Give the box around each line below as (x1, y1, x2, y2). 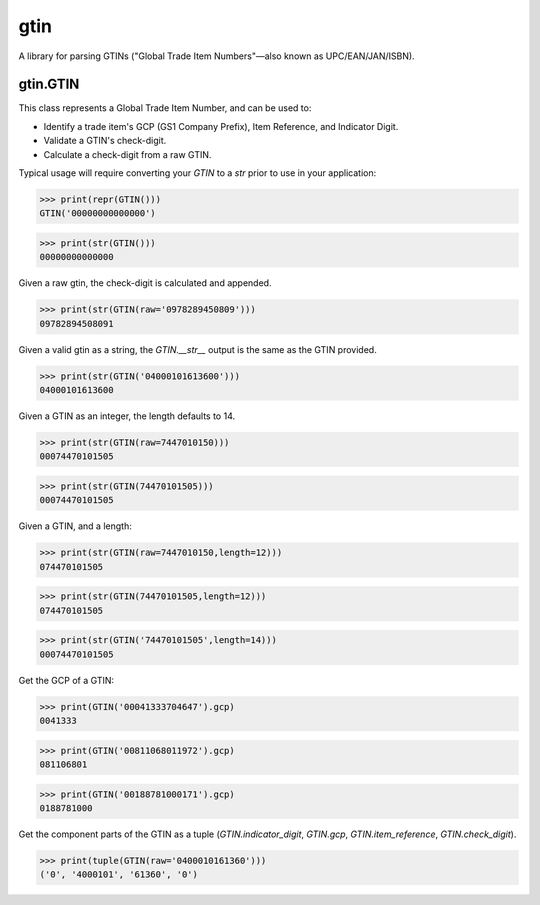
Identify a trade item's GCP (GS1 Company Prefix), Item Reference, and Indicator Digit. (43, 120, 399, 132)
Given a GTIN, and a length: (18, 520, 132, 532)
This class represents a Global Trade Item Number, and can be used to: (18, 102, 312, 114)
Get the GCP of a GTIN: (18, 674, 115, 686)
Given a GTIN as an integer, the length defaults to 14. (18, 410, 235, 422)
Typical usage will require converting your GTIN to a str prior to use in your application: (18, 167, 377, 179)
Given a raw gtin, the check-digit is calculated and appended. (18, 277, 272, 289)
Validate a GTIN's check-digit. (43, 135, 167, 147)
